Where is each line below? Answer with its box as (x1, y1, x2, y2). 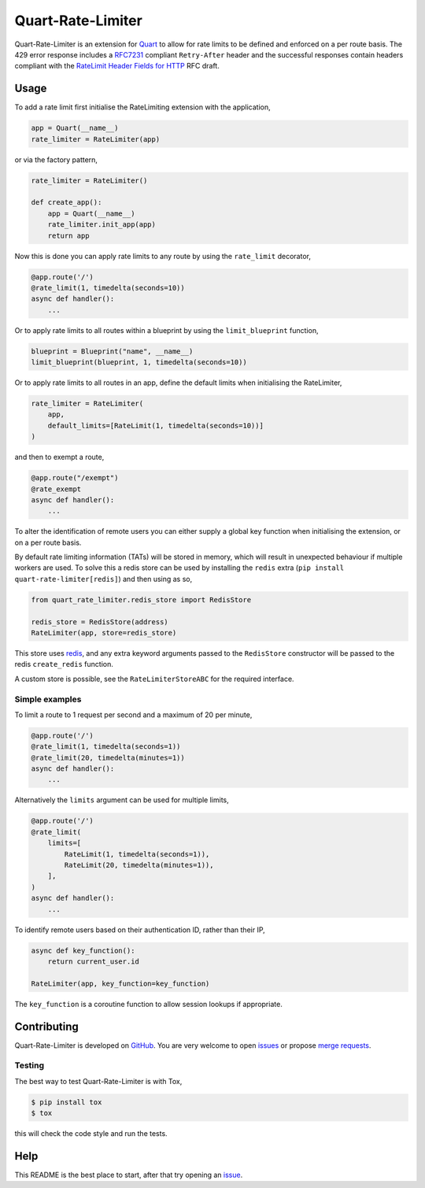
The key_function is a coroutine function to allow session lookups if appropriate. (14, 999, 283, 1009)
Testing (14, 1060, 45, 1071)
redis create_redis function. (14, 660, 113, 669)
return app (47, 231, 90, 240)
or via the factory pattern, (14, 154, 98, 165)
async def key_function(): (31, 946, 135, 955)
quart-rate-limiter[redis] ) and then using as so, (14, 574, 193, 583)
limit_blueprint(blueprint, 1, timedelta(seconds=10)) (31, 358, 247, 367)
